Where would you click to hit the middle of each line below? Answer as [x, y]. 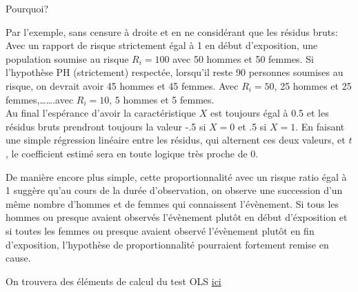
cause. [18, 258]
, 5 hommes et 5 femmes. [162, 99]
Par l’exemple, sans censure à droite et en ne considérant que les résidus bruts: [172, 31]
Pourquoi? [27, 8]
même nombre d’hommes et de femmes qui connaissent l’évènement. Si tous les [172, 203]
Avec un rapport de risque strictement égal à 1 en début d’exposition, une [162, 45]
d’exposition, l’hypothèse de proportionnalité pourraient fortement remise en [167, 244]
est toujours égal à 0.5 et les [269, 113]
